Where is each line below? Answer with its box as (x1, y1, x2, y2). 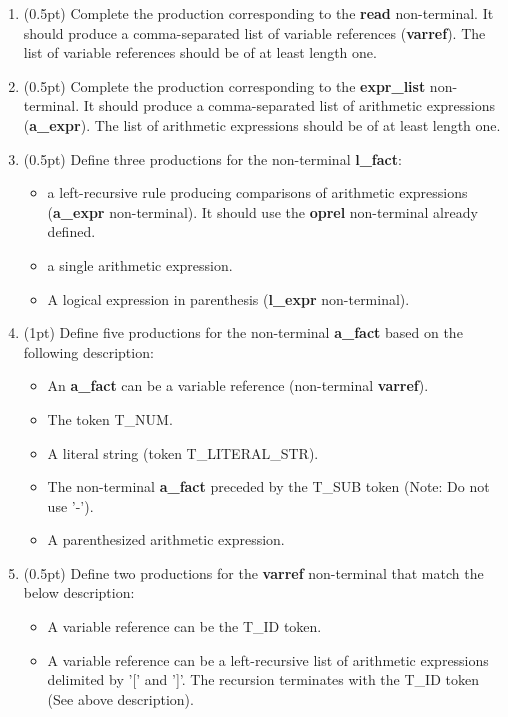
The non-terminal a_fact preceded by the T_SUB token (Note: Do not (47, 476, 490, 497)
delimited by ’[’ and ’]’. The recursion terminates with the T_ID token (47, 669, 479, 690)
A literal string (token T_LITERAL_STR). (47, 442, 319, 463)
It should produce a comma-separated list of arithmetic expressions (83, 95, 495, 116)
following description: (23, 341, 154, 362)
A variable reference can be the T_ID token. (47, 616, 322, 637)
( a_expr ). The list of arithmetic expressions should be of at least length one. (23, 114, 501, 135)
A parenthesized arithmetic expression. (47, 529, 285, 550)
